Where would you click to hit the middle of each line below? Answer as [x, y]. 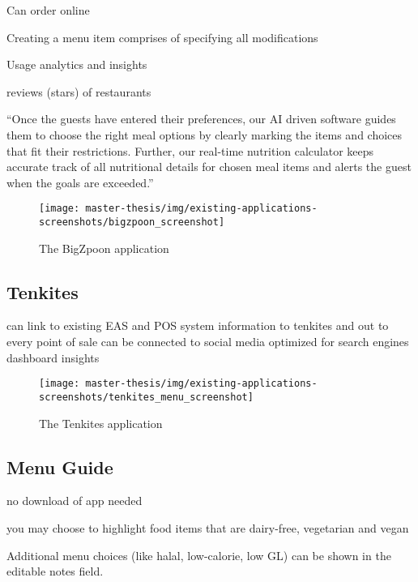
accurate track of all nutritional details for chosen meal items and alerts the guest [209, 167]
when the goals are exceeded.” [80, 182]
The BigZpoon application [104, 248]
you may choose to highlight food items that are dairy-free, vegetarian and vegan [208, 527]
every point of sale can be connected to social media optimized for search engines [208, 342]
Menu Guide [60, 466]
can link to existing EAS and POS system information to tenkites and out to [198, 325]
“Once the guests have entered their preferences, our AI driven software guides [201, 119]
